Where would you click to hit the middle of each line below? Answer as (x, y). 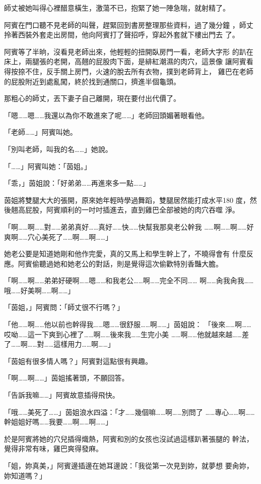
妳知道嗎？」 (25, 475)
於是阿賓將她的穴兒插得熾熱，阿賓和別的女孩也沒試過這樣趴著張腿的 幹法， (129, 438)
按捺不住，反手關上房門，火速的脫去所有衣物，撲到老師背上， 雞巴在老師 (132, 71)
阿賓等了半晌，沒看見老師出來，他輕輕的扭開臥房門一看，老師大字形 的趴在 (129, 51)
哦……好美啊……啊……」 (40, 290)
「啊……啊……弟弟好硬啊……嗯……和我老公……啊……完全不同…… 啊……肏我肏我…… (129, 280)
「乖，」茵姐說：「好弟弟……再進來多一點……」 (77, 183)
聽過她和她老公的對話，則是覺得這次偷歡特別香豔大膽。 (131, 263)
